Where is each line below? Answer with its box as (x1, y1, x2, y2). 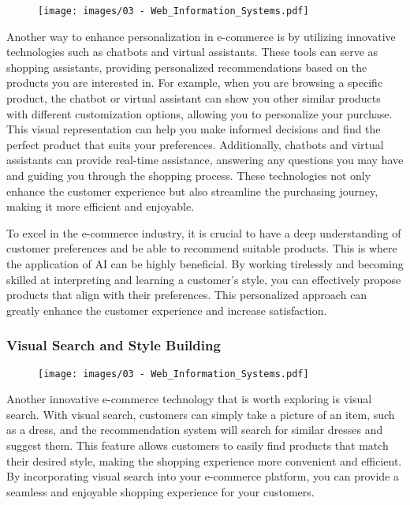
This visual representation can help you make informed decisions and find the (6, 121, 381, 137)
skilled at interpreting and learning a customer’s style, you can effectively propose (6, 271, 401, 287)
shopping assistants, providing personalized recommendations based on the (6, 58, 367, 75)
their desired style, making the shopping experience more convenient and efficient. (6, 452, 402, 469)
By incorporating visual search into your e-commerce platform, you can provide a (6, 468, 400, 484)
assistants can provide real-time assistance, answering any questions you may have (6, 151, 404, 168)
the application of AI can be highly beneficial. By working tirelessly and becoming (6, 255, 404, 271)
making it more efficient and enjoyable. (6, 198, 195, 215)
